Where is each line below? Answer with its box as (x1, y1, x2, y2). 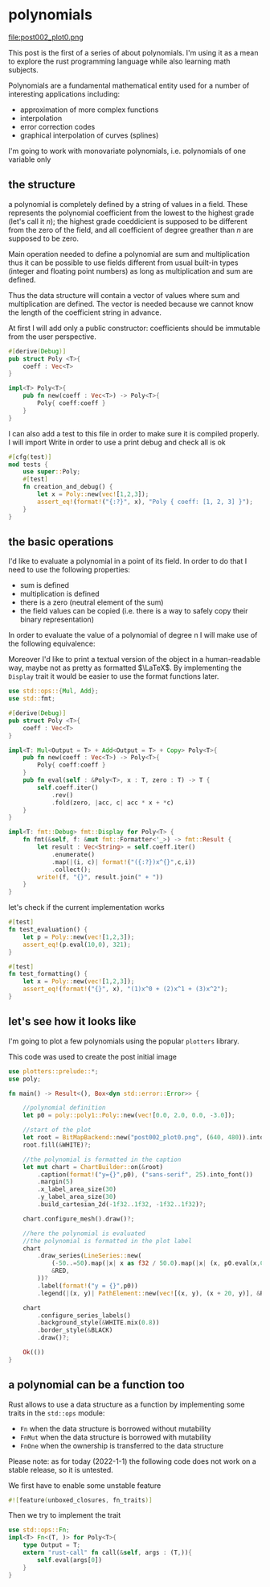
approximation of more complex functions (19, 105, 159, 114)
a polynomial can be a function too (8, 1378, 185, 1392)
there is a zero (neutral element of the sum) (19, 597, 164, 607)
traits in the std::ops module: (8, 1407, 105, 1418)
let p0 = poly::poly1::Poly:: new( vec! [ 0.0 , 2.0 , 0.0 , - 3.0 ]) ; (22, 1111, 235, 1120)
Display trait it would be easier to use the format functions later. (8, 672, 219, 681)
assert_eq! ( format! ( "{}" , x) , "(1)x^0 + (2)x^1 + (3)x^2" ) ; (22, 985, 228, 994)
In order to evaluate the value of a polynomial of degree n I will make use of (8, 630, 258, 640)
